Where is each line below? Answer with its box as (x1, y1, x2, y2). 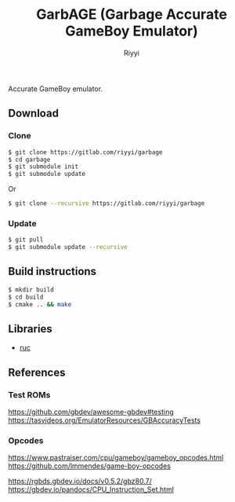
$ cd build (8, 293, 44, 301)
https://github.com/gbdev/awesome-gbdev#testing (8, 407, 174, 416)
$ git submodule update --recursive (8, 244, 128, 251)
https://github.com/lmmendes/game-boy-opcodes (8, 461, 171, 471)
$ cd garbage (8, 156, 51, 163)
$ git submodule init (8, 163, 79, 170)
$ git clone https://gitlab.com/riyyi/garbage (8, 148, 163, 156)
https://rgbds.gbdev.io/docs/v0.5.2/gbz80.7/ (8, 477, 153, 486)
